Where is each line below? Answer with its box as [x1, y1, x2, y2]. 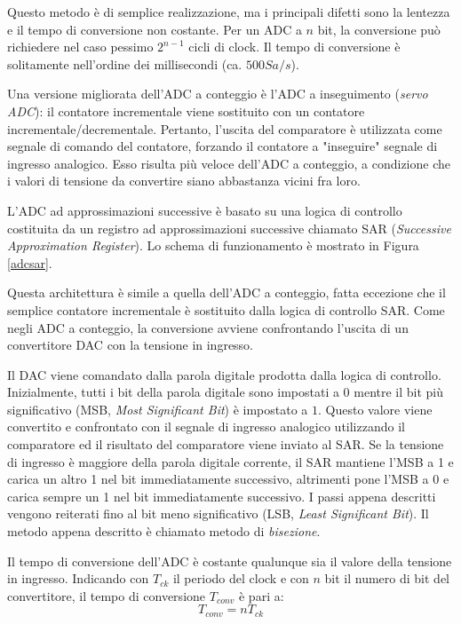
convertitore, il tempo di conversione [7, 586, 206, 604]
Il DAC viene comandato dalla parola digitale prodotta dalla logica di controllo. [7, 365, 441, 383]
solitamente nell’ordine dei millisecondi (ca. [7, 54, 242, 73]
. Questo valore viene [318, 399, 433, 418]
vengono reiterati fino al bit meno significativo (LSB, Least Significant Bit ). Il [7, 504, 429, 523]
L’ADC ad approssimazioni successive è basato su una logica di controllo [7, 201, 402, 219]
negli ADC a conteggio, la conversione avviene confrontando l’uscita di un [7, 318, 409, 336]
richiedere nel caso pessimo [7, 37, 154, 56]
